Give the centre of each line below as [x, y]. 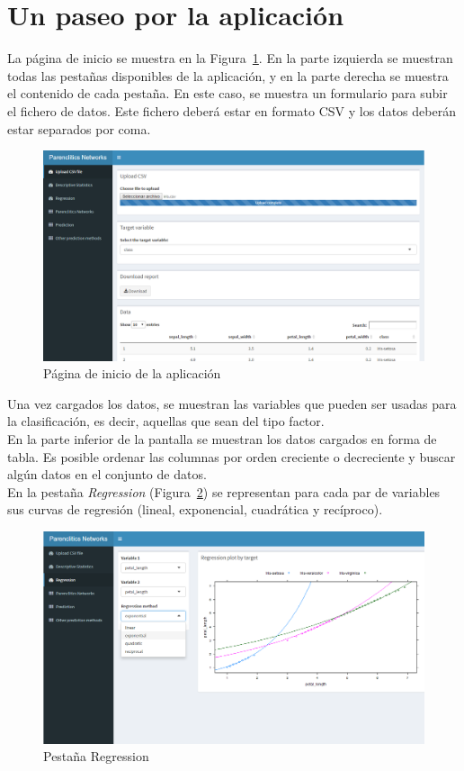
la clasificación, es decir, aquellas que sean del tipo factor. [166, 421]
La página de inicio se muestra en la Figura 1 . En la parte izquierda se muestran [230, 58]
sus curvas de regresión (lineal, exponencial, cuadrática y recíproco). [195, 509]
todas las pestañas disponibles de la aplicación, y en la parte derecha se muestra [228, 75]
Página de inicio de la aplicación [132, 373]
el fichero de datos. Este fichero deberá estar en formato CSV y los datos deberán [232, 110]
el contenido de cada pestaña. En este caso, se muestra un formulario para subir [228, 93]
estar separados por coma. [79, 128]
